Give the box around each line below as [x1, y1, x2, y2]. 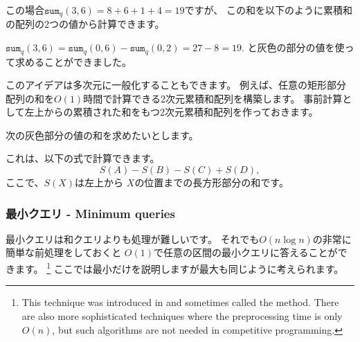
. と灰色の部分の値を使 [241, 40, 345, 55]
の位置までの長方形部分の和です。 [134, 175, 289, 190]
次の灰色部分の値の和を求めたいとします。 [6, 127, 199, 142]
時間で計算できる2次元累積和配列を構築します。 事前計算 [83, 91, 343, 105]
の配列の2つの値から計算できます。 [6, 17, 165, 31]
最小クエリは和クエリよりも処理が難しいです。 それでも [6, 231, 260, 246]
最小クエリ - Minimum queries [6, 204, 175, 222]
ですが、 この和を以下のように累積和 [184, 3, 352, 17]
